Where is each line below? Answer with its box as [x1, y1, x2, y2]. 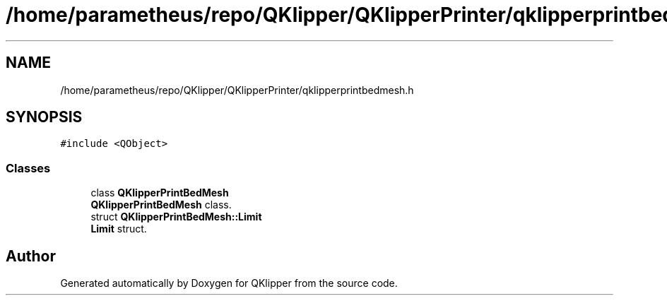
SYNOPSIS [6, 108, 83, 126]
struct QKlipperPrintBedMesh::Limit [90, 211, 262, 223]
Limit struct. [90, 223, 147, 235]
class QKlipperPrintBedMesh [90, 187, 229, 199]
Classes [6, 160, 51, 175]
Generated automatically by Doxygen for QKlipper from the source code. [60, 277, 398, 290]
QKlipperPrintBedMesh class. [90, 199, 232, 211]
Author [6, 247, 56, 265]
